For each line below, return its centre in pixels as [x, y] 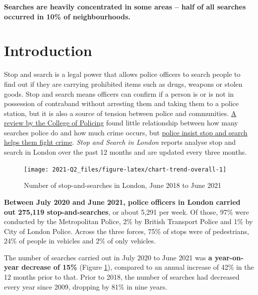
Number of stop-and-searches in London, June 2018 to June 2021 [123, 185]
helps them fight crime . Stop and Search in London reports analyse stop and [120, 142]
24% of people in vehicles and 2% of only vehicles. [80, 241]
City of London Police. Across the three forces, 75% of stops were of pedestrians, [127, 231]
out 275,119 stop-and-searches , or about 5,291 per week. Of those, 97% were [127, 211]
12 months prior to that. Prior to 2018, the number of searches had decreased [122, 277]
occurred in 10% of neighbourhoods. [67, 16]
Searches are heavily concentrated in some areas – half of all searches [125, 6]
